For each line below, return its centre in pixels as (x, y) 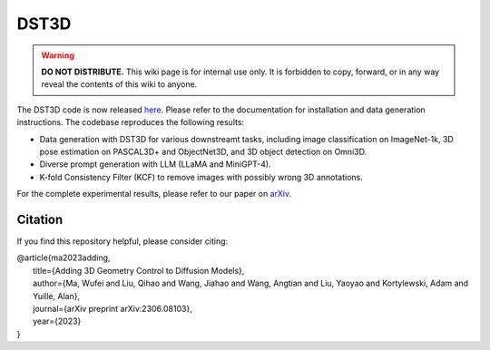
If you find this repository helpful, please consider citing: (122, 241)
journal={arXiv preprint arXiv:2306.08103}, (113, 308)
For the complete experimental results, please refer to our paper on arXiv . (154, 194)
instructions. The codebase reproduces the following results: (131, 122)
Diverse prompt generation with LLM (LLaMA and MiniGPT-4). (155, 164)
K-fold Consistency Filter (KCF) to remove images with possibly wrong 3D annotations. (201, 177)
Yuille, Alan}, (57, 296)
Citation (40, 219)
